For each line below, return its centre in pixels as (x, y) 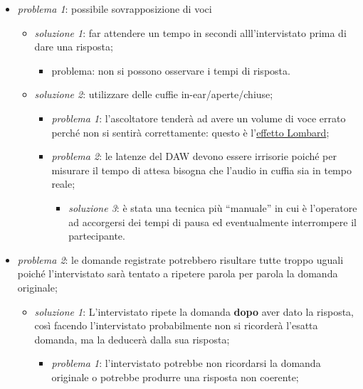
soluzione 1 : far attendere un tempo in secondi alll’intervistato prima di (190, 32)
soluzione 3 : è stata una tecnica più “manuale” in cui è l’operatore (213, 207)
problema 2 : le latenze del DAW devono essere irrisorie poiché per (194, 156)
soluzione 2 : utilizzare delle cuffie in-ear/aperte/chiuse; (154, 94)
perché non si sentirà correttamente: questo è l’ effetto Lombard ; (190, 132)
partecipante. (97, 236)
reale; (63, 184)
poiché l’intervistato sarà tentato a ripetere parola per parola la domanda (178, 273)
